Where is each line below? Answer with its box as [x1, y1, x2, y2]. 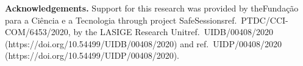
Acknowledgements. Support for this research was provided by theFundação [5, 2, 299, 14]
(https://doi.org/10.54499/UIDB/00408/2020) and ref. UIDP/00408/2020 [5, 37, 282, 50]
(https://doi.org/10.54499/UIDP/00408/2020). [5, 49, 179, 62]
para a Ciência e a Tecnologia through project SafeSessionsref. [5, 13, 237, 26]
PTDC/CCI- [241, 13, 288, 26]
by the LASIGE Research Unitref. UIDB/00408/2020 [73, 25, 273, 38]
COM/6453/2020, [5, 25, 71, 38]
